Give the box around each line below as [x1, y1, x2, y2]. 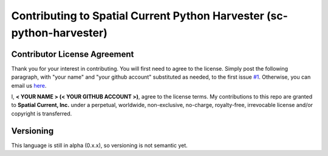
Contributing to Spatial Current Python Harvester [11, 9, 264, 22]
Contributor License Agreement [11, 49, 134, 59]
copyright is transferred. [11, 109, 72, 117]
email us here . [11, 82, 47, 89]
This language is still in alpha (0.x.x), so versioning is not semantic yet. [11, 141, 188, 149]
